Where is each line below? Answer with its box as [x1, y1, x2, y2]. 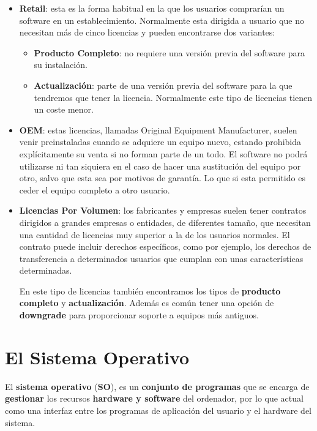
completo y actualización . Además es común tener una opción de [19, 296, 274, 309]
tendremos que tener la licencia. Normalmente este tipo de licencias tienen [34, 91, 313, 103]
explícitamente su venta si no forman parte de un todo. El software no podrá [19, 147, 308, 160]
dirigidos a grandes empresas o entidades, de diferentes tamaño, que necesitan [19, 215, 311, 228]
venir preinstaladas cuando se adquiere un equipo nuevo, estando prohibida [19, 135, 301, 148]
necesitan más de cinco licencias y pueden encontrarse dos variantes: [19, 26, 275, 39]
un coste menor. [34, 103, 94, 116]
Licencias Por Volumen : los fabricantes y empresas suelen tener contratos [19, 204, 307, 217]
